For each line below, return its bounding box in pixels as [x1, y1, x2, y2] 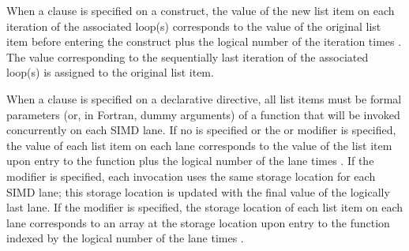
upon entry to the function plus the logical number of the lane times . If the [6, 152, 374, 169]
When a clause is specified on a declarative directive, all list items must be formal [6, 90, 402, 107]
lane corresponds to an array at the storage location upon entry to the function [6, 214, 390, 230]
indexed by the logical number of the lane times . [6, 230, 244, 246]
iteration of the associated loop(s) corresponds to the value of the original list [6, 17, 381, 34]
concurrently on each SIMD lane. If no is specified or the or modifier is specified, [6, 122, 396, 138]
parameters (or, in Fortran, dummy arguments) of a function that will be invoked [6, 106, 400, 122]
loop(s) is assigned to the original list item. [6, 64, 214, 81]
